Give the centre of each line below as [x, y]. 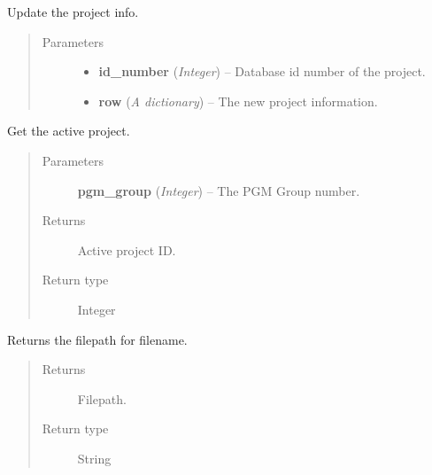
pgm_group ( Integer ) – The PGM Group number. [219, 190]
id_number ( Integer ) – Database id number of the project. [262, 71]
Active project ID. [127, 249]
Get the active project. [69, 131]
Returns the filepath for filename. [97, 339]
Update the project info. [73, 12]
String [94, 458]
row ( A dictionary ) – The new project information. [238, 101]
